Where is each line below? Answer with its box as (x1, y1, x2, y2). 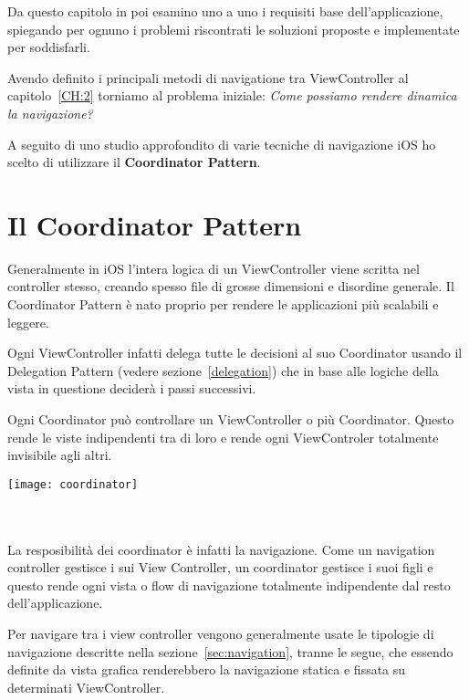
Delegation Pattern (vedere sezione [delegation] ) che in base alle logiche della (7, 360, 439, 380)
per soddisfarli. (7, 37, 90, 57)
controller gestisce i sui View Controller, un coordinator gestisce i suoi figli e (7, 558, 433, 577)
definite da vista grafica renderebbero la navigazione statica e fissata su (7, 660, 406, 679)
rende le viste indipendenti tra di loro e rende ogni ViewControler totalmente (7, 427, 439, 446)
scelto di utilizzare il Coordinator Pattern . (7, 152, 261, 172)
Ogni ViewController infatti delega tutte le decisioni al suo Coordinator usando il (7, 343, 463, 362)
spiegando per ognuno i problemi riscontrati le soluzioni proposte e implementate (7, 19, 460, 38)
